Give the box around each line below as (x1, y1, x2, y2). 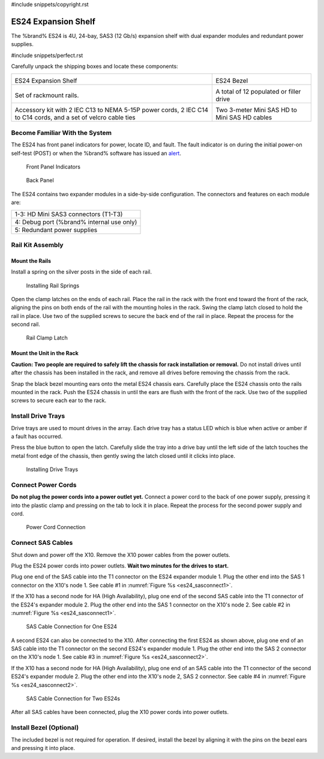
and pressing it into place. (11, 744, 75, 751)
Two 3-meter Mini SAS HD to (215, 106, 297, 114)
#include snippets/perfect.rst (11, 52, 83, 59)
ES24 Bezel (215, 77, 248, 85)
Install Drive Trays (11, 412, 65, 420)
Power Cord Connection (26, 524, 86, 531)
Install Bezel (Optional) (11, 724, 79, 732)
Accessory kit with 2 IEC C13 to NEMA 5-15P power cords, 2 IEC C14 (14, 106, 209, 114)
